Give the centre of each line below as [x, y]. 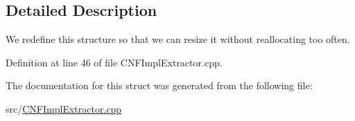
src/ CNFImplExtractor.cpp [64, 108]
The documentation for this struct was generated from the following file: [159, 85]
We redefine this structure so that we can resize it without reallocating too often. [178, 39]
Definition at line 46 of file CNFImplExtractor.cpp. [114, 62]
